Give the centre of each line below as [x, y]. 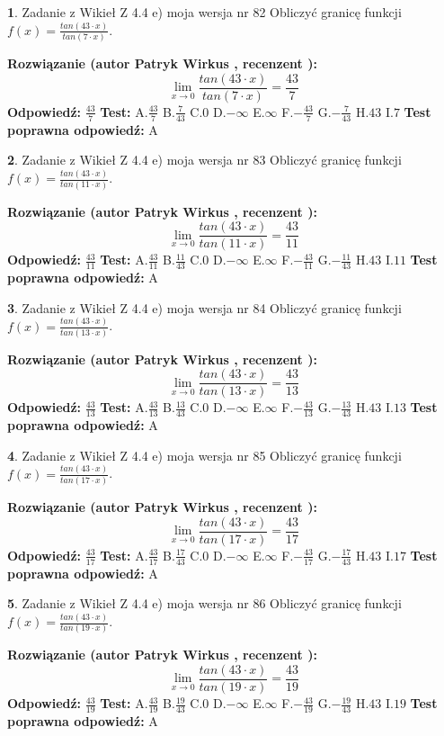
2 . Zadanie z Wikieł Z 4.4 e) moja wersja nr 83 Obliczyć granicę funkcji [204, 160]
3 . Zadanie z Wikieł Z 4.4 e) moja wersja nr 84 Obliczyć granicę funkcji [204, 307]
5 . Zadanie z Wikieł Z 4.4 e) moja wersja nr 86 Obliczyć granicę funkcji [204, 603]
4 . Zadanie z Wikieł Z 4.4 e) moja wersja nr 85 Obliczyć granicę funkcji [204, 455]
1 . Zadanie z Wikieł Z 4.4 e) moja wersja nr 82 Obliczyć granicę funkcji [204, 12]
